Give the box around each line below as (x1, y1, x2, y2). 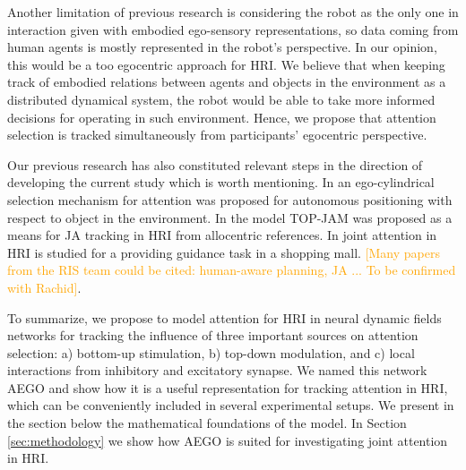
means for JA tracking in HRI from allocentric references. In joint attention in (7, 226, 437, 244)
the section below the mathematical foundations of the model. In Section (7, 414, 407, 432)
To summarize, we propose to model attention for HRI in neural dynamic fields (7, 308, 442, 327)
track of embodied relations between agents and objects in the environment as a (7, 73, 446, 91)
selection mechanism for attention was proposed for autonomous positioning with (7, 190, 453, 209)
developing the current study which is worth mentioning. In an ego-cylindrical (7, 173, 435, 192)
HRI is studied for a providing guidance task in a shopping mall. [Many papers (7, 243, 440, 261)
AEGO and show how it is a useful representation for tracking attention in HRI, (7, 378, 448, 397)
